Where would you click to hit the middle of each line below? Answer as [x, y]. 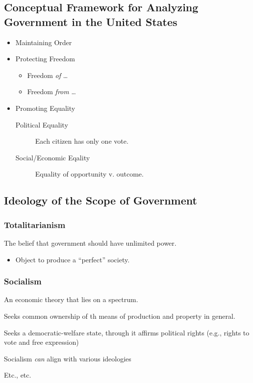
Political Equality [42, 124]
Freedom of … [48, 75]
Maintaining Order [44, 42]
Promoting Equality [45, 108]
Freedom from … [51, 91]
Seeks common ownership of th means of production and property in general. [120, 316]
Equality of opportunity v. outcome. [89, 174]
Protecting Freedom [45, 59]
